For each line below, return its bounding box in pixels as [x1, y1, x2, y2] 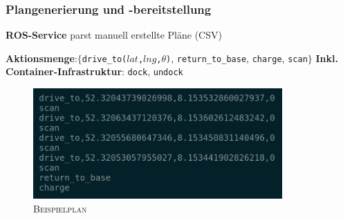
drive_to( [82, 54, 127, 64]
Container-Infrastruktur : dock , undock [6, 64, 183, 79]
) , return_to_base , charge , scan [166, 50, 308, 65]
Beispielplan [33, 201, 87, 215]
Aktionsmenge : [6, 50, 77, 65]
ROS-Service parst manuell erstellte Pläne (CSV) [6, 28, 222, 42]
